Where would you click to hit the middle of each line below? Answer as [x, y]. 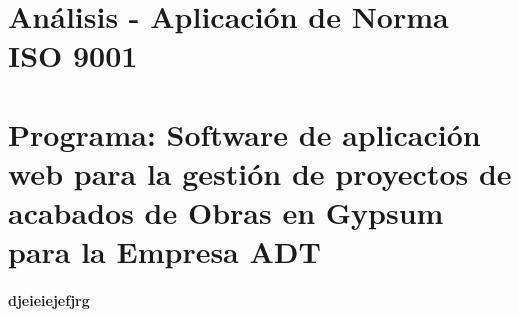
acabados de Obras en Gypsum [226, 212]
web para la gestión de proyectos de [260, 172]
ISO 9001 [73, 55]
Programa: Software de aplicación [244, 133]
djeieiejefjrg [49, 300]
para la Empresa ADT [164, 251]
